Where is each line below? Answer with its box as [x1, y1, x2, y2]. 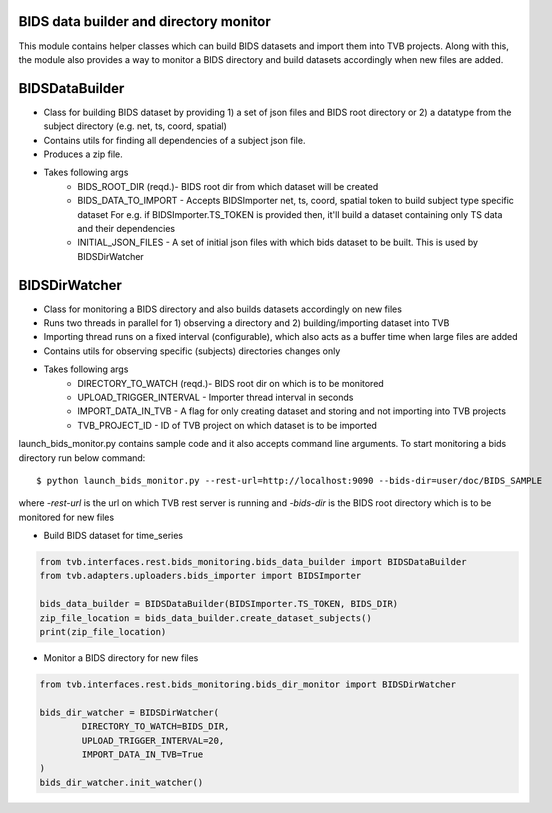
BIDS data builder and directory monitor [18, 13, 271, 30]
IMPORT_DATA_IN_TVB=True [81, 748, 204, 760]
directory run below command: [18, 451, 146, 464]
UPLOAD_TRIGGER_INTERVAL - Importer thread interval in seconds [77, 391, 354, 403]
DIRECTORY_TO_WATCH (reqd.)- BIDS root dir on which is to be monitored [77, 377, 384, 389]
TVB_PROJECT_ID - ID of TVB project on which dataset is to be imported [77, 419, 377, 431]
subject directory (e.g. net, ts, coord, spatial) [43, 120, 227, 132]
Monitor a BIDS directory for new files [43, 652, 199, 664]
